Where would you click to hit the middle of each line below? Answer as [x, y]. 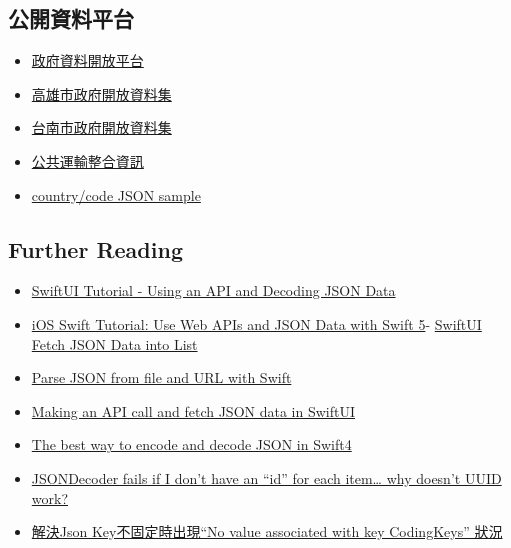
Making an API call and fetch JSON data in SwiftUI [193, 410]
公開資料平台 [71, 18]
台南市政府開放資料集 [101, 127]
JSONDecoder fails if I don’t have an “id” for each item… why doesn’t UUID [266, 477]
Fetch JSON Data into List [114, 343]
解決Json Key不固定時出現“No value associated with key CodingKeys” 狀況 [267, 531]
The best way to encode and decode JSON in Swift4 [191, 444]
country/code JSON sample [116, 194]
